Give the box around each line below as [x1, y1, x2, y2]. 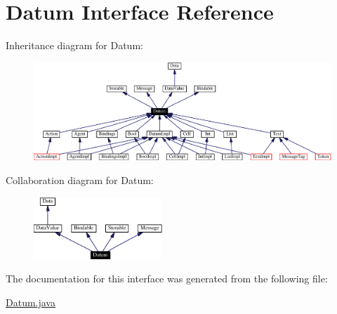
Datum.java [6, 294, 55, 309]
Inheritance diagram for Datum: [6, 38, 143, 53]
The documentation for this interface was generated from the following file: [6, 271, 328, 286]
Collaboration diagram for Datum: [6, 172, 154, 187]
